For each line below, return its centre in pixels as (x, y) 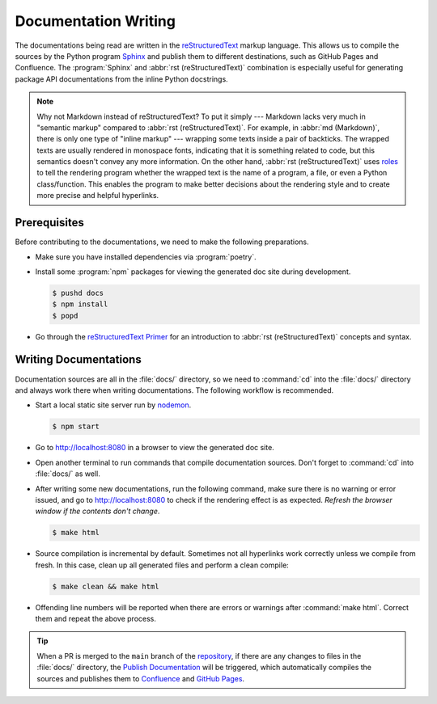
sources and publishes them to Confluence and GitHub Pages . (141, 678)
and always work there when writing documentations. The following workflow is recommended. (174, 390)
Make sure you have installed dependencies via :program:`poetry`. (146, 257)
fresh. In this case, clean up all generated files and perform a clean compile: (162, 565)
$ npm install (80, 304)
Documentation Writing (95, 21)
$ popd (65, 316)
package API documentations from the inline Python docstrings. (121, 79)
